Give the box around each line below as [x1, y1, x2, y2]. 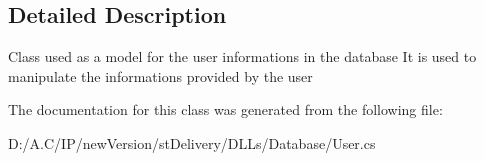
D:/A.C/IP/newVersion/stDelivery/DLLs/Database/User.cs [8, 132, 376, 153]
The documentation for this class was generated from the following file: [8, 99, 443, 120]
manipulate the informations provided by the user [8, 65, 313, 86]
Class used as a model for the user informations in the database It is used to [8, 46, 477, 67]
